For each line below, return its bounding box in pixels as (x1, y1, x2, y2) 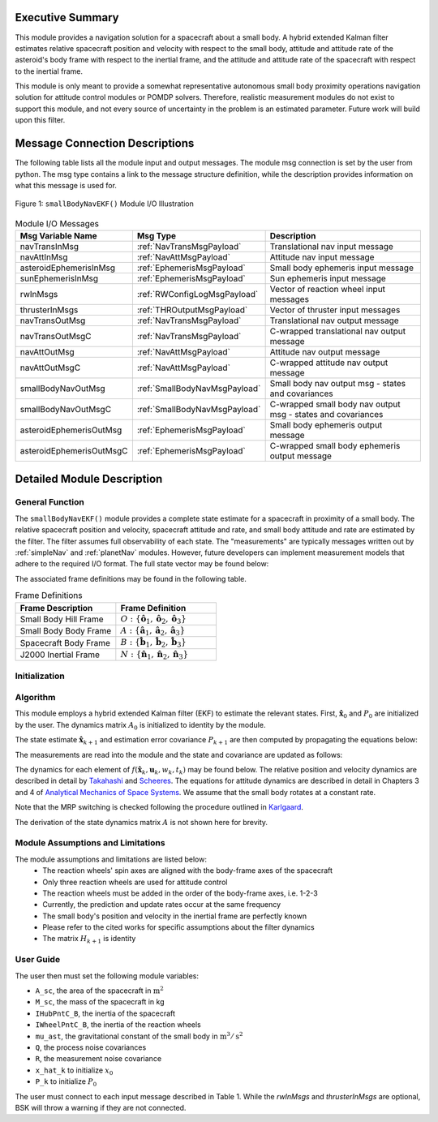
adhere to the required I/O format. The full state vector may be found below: (15, 559, 269, 569)
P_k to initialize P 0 (35, 1077, 97, 1088)
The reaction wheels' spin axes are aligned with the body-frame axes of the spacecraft (42, 866, 333, 875)
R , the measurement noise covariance (35, 1054, 162, 1064)
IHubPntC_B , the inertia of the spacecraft (35, 1008, 176, 1018)
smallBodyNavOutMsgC (19, 404, 112, 415)
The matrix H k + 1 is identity (42, 934, 136, 945)
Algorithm (15, 692, 56, 703)
